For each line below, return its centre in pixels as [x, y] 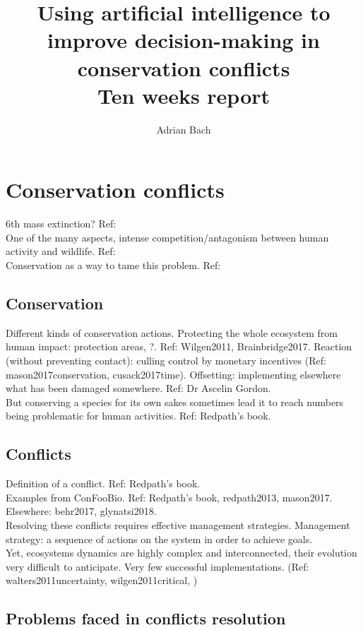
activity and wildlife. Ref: [61, 251]
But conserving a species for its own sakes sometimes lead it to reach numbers [175, 402]
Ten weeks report [184, 95]
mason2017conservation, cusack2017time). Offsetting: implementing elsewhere [173, 374]
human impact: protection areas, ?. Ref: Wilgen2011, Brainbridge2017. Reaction [179, 346]
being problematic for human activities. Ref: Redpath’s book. [138, 416]
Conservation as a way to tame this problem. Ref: [113, 265]
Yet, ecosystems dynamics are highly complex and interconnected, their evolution [181, 553]
